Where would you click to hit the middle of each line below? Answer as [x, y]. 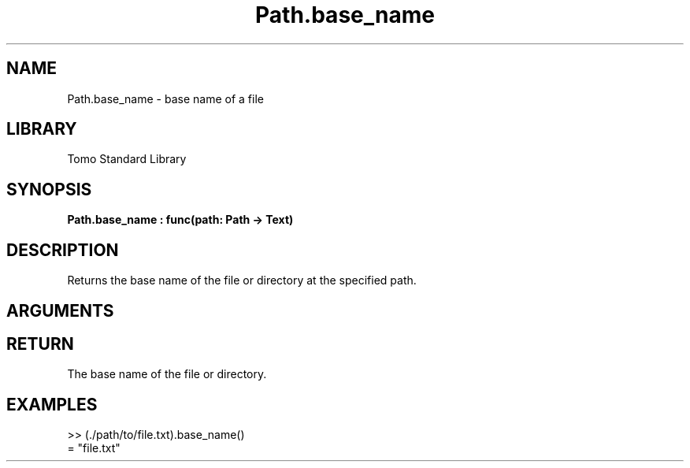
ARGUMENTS [60, 310]
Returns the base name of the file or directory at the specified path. [242, 280]
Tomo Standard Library [127, 159]
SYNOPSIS [49, 189]
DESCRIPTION [63, 250]
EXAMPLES [52, 404]
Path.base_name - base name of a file [165, 98]
